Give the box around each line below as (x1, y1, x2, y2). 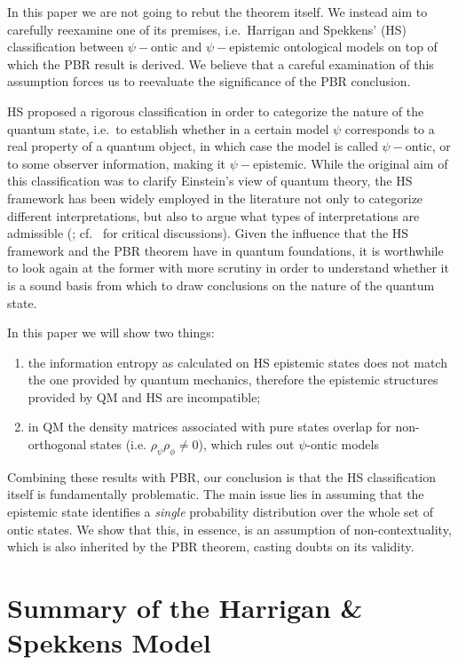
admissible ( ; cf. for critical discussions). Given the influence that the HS (7, 224, 409, 242)
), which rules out (198, 435, 295, 454)
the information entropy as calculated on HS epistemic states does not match (28, 352, 447, 371)
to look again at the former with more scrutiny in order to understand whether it (7, 258, 449, 277)
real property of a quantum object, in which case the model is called (7, 137, 378, 155)
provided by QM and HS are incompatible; (28, 387, 261, 406)
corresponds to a (344, 119, 435, 138)
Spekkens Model (7, 624, 211, 661)
